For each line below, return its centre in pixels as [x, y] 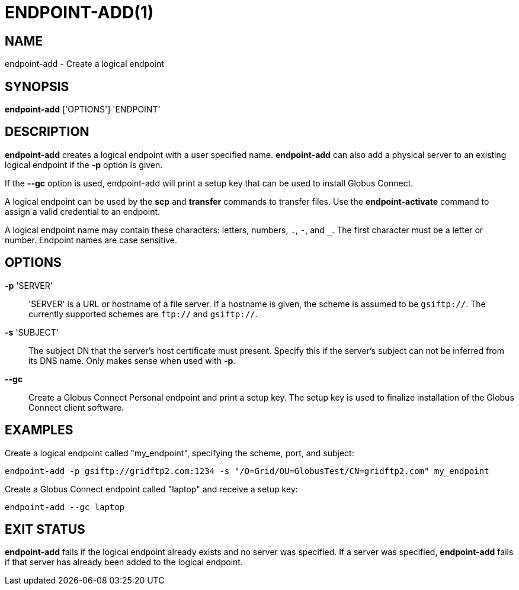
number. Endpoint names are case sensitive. [91, 240]
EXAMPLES [39, 430]
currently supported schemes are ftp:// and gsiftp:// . [143, 314]
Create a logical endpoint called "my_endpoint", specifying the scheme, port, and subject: [180, 453]
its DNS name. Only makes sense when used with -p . [132, 360]
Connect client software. [76, 407]
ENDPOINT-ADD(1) [79, 12]
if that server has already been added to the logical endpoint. [124, 562]
